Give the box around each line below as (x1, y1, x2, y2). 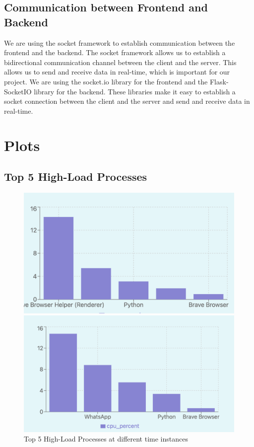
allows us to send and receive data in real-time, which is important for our (4, 67, 230, 77)
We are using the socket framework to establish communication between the (4, 37, 235, 48)
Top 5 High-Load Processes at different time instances (24, 434, 188, 444)
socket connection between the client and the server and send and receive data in (4, 96, 250, 106)
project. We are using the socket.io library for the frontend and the (4, 76, 208, 86)
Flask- (209, 76, 229, 86)
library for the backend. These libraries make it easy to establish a (34, 86, 236, 96)
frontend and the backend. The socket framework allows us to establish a (4, 47, 226, 58)
